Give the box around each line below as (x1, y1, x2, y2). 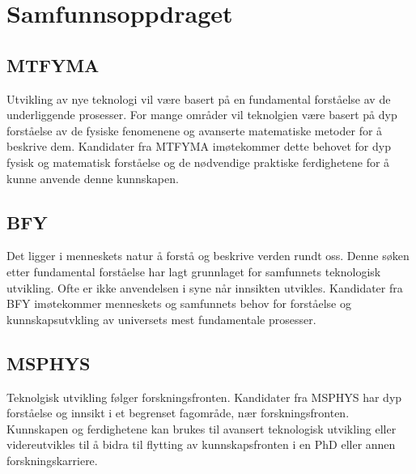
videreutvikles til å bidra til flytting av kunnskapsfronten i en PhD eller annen (6, 436, 396, 453)
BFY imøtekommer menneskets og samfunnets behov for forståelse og (6, 295, 351, 312)
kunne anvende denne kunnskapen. (6, 169, 179, 186)
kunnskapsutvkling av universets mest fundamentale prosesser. (6, 310, 316, 327)
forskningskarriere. (6, 451, 98, 468)
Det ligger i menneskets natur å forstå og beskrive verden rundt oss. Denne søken (6, 247, 410, 264)
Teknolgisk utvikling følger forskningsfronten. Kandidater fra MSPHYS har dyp (6, 388, 402, 405)
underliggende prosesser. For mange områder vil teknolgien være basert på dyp (6, 106, 397, 123)
